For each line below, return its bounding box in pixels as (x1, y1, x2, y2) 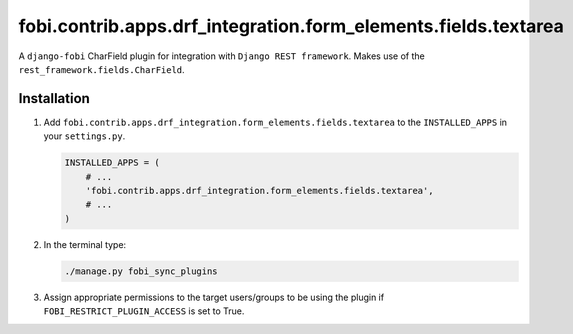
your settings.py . (43, 130, 126, 142)
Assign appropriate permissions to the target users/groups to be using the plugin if (43, 291, 385, 303)
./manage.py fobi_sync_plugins (64, 265, 219, 277)
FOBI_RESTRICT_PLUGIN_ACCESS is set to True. (43, 305, 245, 317)
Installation (18, 90, 90, 107)
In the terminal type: (43, 238, 127, 250)
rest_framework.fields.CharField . (18, 63, 185, 75)
